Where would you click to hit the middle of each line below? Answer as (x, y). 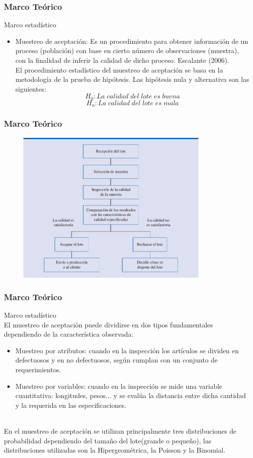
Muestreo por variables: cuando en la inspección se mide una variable (119, 386)
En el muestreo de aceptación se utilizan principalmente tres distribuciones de (120, 431)
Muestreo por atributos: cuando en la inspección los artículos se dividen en (127, 350)
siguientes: (31, 88)
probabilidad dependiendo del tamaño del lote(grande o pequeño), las (108, 440)
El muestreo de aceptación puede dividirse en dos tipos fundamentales (108, 324)
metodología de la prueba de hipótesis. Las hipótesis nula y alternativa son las (132, 79)
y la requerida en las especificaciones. (71, 405)
